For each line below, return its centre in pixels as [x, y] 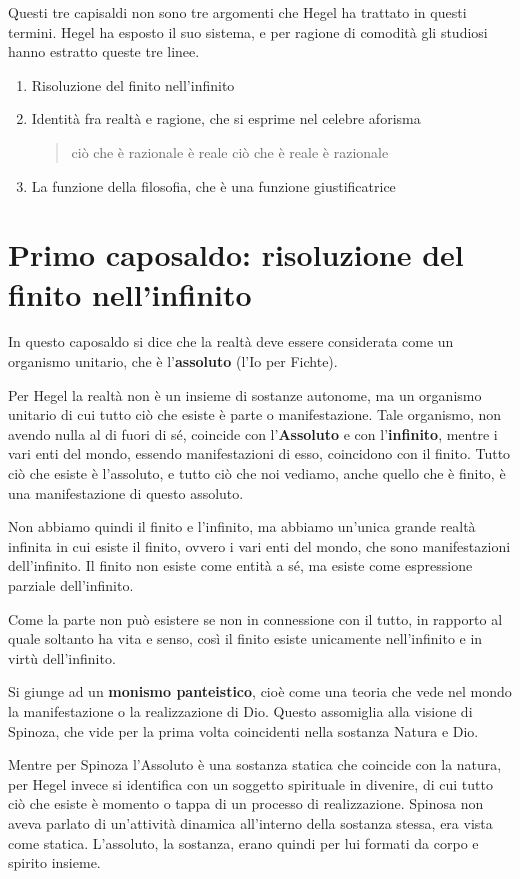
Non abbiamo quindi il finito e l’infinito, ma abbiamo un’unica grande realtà [242, 526]
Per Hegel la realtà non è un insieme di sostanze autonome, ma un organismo [245, 394]
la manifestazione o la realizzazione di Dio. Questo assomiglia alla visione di [240, 710]
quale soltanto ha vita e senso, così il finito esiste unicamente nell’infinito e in [245, 638]
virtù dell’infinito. [62, 657]
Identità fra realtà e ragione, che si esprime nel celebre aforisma [226, 118]
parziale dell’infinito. [71, 585]
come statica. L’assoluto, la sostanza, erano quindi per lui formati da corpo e [243, 842]
